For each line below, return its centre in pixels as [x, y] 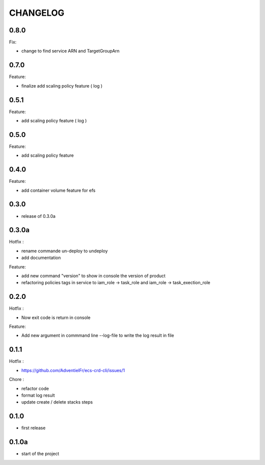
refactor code [35, 388]
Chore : [17, 379]
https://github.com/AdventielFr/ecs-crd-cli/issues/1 [73, 370]
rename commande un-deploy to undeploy [65, 251]
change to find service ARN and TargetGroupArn [70, 51]
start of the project [40, 454]
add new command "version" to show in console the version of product [93, 276]
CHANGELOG [37, 13]
